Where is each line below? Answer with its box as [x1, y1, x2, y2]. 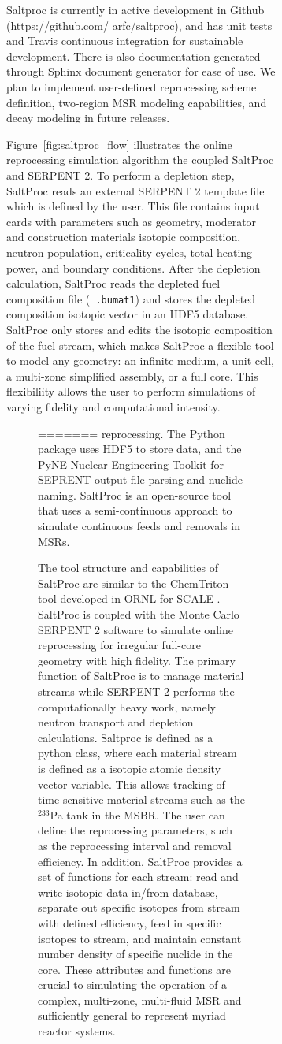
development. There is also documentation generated [6, 47, 261, 64]
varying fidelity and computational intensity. [6, 398, 221, 414]
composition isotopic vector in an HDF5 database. [6, 306, 249, 322]
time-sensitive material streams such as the [38, 791, 245, 808]
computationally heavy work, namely [38, 698, 217, 715]
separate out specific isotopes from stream [38, 899, 240, 916]
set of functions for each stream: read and [38, 868, 239, 885]
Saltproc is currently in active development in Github [6, 2, 265, 17]
